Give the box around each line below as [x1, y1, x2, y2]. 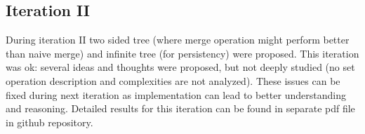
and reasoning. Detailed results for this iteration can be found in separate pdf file [6, 101, 355, 116]
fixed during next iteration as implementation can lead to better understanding [6, 87, 346, 102]
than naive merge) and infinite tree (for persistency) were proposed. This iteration [6, 46, 359, 60]
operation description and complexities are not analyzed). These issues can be [6, 73, 340, 88]
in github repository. [6, 114, 93, 129]
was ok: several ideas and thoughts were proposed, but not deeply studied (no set [6, 60, 355, 74]
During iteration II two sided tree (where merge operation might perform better [6, 32, 350, 47]
